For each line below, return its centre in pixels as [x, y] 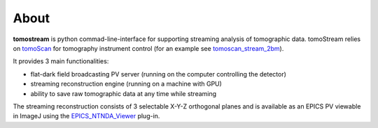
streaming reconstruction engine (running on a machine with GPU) [126, 84]
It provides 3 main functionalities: [61, 61]
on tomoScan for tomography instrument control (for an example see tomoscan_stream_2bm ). [148, 48]
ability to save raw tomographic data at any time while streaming [124, 93]
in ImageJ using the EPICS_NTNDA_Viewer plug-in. [86, 116]
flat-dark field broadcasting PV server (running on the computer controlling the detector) [159, 74]
